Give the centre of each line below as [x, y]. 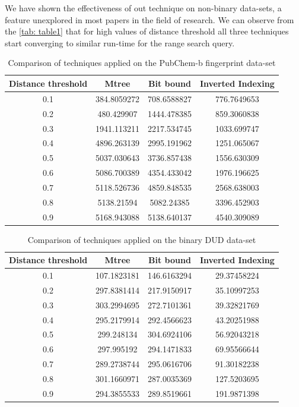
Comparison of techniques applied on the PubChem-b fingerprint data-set [142, 63]
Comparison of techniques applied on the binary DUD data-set [142, 239]
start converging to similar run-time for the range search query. [120, 42]
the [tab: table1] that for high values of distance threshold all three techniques [147, 31]
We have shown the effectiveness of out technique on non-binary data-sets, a [143, 8]
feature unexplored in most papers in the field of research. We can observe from [149, 19]
